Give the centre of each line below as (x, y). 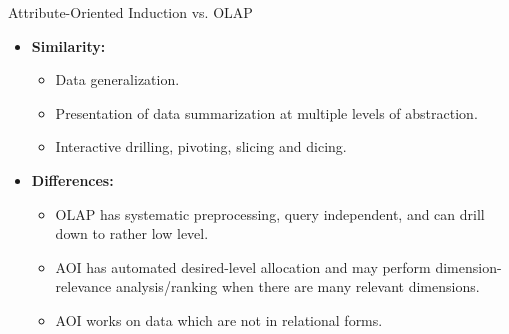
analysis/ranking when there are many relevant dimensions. (297, 286)
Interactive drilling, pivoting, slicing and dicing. (201, 146)
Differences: (72, 179)
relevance (83, 286)
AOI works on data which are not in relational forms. (219, 319)
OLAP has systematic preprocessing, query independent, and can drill (270, 213)
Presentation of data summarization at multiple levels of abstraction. (266, 112)
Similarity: (68, 45)
